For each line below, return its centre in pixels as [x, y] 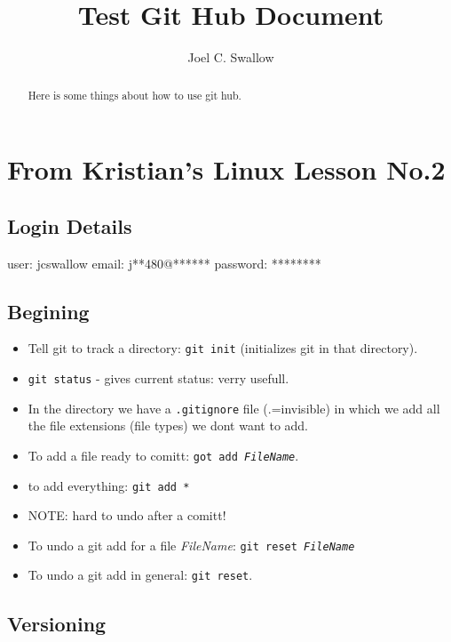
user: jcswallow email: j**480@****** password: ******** [164, 263]
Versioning [57, 623]
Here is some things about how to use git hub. [135, 95]
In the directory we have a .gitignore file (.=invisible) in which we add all [234, 408]
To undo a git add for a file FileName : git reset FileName [191, 545]
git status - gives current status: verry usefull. [158, 378]
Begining [48, 311]
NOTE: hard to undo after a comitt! [127, 515]
